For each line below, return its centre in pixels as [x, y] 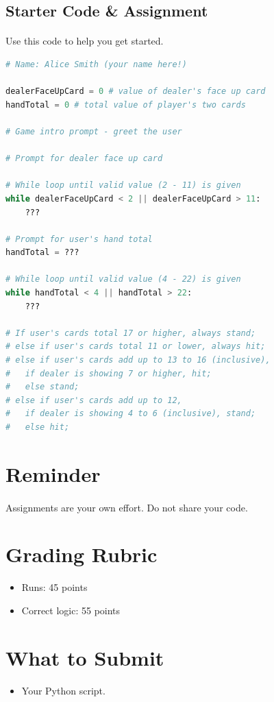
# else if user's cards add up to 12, [94, 400]
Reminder [53, 473]
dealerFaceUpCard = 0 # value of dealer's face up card [136, 92]
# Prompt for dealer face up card [84, 159]
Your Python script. [63, 690]
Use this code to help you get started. [85, 41]
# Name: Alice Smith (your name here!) [96, 64]
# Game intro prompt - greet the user [94, 131]
